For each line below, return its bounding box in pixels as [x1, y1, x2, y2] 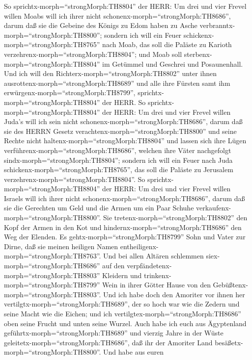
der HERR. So [102, 97, 146, 107]
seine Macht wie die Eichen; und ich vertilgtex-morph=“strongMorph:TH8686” [4, 309, 241, 318]
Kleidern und [102, 270, 142, 280]
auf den [102, 260, 125, 271]
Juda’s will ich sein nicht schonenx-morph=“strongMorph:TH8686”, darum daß [4, 116, 243, 127]
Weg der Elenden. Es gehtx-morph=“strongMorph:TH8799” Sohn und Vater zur [4, 231, 246, 242]
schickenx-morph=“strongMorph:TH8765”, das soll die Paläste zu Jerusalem [4, 164, 233, 175]
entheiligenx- [120, 241, 159, 251]
